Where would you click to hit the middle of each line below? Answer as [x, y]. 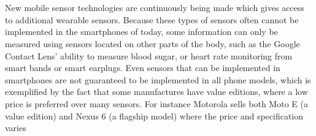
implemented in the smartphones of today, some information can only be [141, 32]
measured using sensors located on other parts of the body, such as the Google [152, 43]
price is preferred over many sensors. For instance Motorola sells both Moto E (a [156, 103]
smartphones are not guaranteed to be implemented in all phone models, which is [158, 79]
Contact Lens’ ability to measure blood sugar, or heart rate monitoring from [149, 55]
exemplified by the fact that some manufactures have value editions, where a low [156, 92]
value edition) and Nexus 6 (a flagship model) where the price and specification [154, 115]
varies [16, 128]
